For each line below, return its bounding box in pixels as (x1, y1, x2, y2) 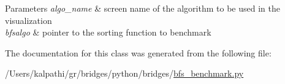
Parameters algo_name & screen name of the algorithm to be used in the (5, 2, 280, 14)
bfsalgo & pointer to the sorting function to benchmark (5, 26, 211, 39)
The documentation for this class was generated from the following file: (5, 46, 272, 59)
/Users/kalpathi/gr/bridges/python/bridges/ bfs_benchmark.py (5, 67, 244, 80)
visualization (5, 13, 52, 26)
